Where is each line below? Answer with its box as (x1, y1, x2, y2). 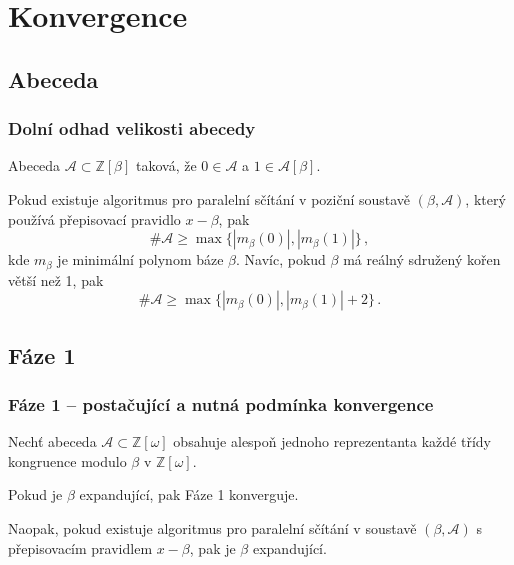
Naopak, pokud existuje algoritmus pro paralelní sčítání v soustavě (8, 517, 417, 538)
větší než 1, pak (8, 269, 104, 290)
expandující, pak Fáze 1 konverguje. (79, 484, 299, 505)
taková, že (136, 155, 197, 176)
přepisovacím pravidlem (8, 537, 153, 558)
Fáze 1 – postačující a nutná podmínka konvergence (8, 391, 434, 416)
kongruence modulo (8, 450, 127, 471)
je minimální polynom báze (57, 249, 224, 270)
